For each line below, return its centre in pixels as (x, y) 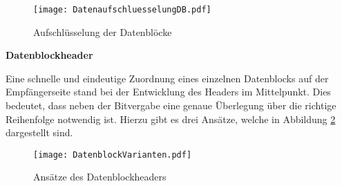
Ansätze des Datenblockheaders (100, 177)
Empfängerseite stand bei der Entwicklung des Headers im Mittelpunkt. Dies (168, 92)
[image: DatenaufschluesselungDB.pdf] (122, 10)
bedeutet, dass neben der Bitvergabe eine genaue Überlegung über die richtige (171, 105)
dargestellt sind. (39, 132)
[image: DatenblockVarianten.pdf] (113, 155)
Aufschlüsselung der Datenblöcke (103, 31)
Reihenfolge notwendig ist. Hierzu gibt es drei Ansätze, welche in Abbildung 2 (171, 119)
